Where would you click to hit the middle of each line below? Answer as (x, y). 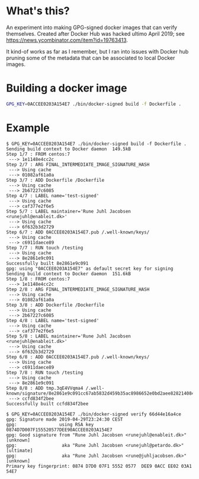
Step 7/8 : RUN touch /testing (45, 373)
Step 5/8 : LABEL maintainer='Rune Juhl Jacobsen (69, 336)
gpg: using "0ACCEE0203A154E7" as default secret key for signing (90, 269)
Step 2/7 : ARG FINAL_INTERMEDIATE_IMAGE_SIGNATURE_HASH (78, 165)
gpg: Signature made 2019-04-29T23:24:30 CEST (65, 419)
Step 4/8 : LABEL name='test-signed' (53, 320)
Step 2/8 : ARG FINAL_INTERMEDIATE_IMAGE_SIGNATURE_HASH (78, 289)
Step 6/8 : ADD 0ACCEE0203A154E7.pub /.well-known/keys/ (78, 357)
